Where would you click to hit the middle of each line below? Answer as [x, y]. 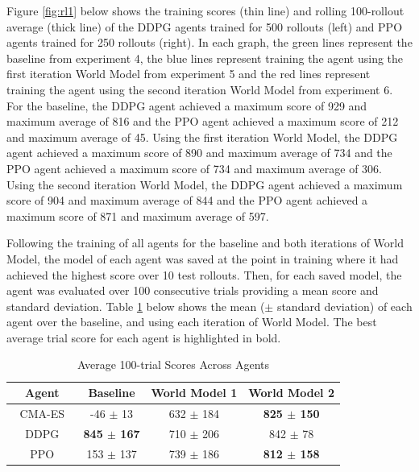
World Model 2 [291, 393]
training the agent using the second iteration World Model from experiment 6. [200, 89]
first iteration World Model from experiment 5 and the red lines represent [189, 74]
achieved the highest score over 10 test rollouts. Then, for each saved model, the [204, 274]
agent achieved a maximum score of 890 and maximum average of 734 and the [199, 153]
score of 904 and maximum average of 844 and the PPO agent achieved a [187, 200]
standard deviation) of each [344, 306]
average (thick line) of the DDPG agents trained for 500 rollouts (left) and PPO [205, 26]
